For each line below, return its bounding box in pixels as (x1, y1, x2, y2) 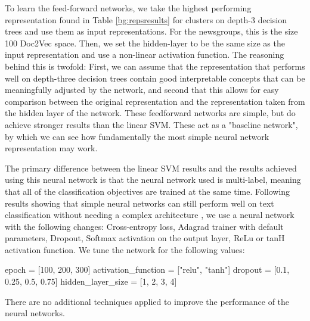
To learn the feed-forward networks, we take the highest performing (5, 2, 252, 14)
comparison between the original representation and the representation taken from (5, 95, 305, 107)
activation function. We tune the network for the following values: (5, 243, 245, 255)
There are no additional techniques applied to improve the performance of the (5, 295, 290, 307)
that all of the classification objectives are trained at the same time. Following (5, 185, 290, 197)
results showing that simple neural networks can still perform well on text (5, 197, 274, 209)
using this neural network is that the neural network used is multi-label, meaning (5, 173, 301, 186)
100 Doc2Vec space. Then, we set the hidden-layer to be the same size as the (5, 36, 285, 49)
